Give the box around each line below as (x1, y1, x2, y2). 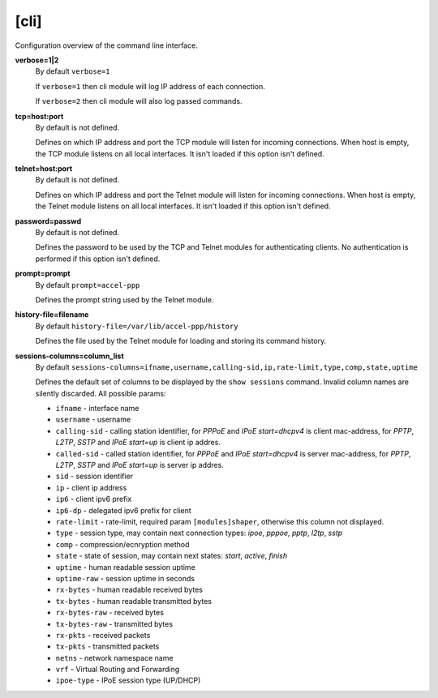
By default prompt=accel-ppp (35, 280, 140, 289)
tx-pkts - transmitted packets (55, 641, 160, 652)
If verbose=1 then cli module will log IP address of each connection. (35, 81, 265, 91)
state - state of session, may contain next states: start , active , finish (55, 551, 288, 561)
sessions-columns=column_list (15, 351, 125, 361)
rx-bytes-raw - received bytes (55, 608, 164, 618)
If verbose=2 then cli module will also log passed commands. (35, 96, 243, 106)
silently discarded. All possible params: (35, 388, 166, 398)
